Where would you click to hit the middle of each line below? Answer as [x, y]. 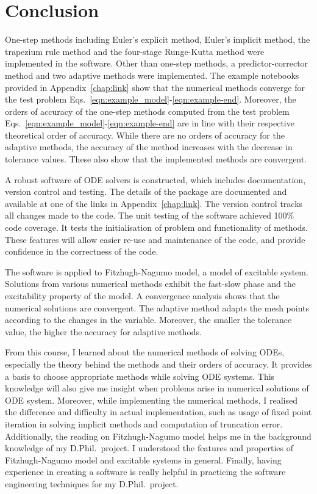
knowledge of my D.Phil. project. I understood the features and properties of [149, 448]
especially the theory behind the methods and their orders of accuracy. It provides [158, 364]
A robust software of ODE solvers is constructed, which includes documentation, [155, 179]
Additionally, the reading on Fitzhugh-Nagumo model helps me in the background [158, 436]
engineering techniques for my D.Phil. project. [92, 483]
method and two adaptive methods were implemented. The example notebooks [152, 75]
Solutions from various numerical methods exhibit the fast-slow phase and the [150, 284]
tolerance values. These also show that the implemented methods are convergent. [156, 159]
